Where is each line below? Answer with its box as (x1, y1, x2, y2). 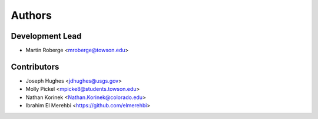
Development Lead (11, 31, 82, 41)
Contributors (11, 62, 59, 72)
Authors (11, 9, 52, 22)
